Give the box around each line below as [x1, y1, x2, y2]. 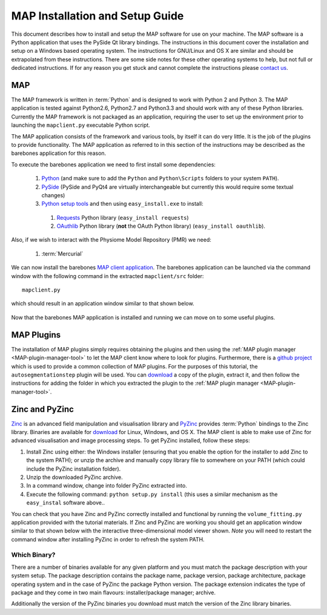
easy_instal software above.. [26, 499, 105, 506]
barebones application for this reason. [11, 149, 107, 157]
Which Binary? [11, 551, 56, 559]
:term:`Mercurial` [41, 250, 84, 257]
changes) [41, 191, 65, 199]
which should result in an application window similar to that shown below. [11, 300, 194, 307]
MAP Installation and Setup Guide [11, 9, 184, 22]
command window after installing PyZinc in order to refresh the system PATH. [11, 535, 205, 543]
